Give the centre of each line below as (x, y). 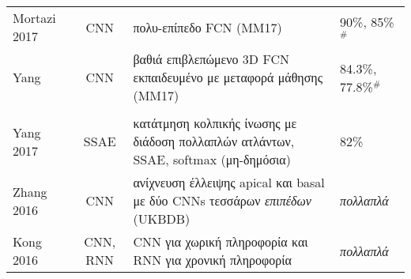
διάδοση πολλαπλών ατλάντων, (214, 141)
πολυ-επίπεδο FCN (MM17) (207, 27)
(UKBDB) (162, 219)
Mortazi (34, 18)
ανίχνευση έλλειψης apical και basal (229, 182)
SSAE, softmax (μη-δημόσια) (212, 159)
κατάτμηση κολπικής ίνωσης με (215, 123)
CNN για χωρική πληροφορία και (221, 241)
